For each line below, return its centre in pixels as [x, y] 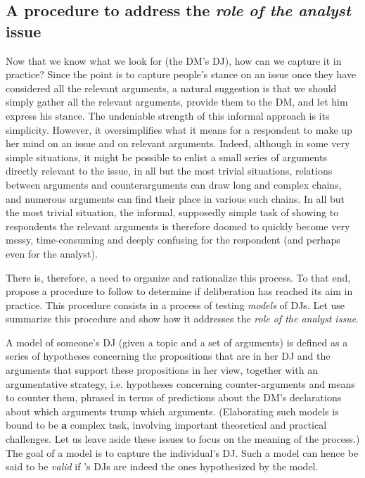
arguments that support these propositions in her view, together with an [162, 370]
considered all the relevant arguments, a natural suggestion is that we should [171, 88]
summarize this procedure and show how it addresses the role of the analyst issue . [182, 319]
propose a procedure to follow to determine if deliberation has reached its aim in [179, 291]
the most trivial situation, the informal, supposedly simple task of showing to [172, 212]
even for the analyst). [52, 253]
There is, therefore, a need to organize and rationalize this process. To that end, [178, 277]
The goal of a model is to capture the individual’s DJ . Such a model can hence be [182, 452]
